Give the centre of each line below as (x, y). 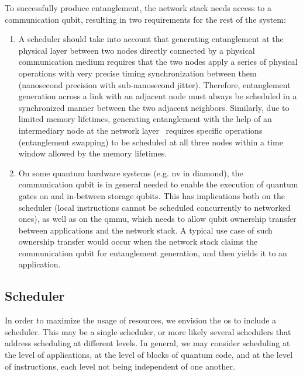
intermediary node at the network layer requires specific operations (140, 130)
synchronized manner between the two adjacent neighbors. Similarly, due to (154, 107)
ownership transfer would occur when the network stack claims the (138, 241)
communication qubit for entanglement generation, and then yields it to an (153, 253)
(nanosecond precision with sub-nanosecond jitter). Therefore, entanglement (154, 84)
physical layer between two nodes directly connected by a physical (137, 50)
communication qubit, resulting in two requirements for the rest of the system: (145, 19)
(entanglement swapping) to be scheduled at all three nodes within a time (151, 142)
